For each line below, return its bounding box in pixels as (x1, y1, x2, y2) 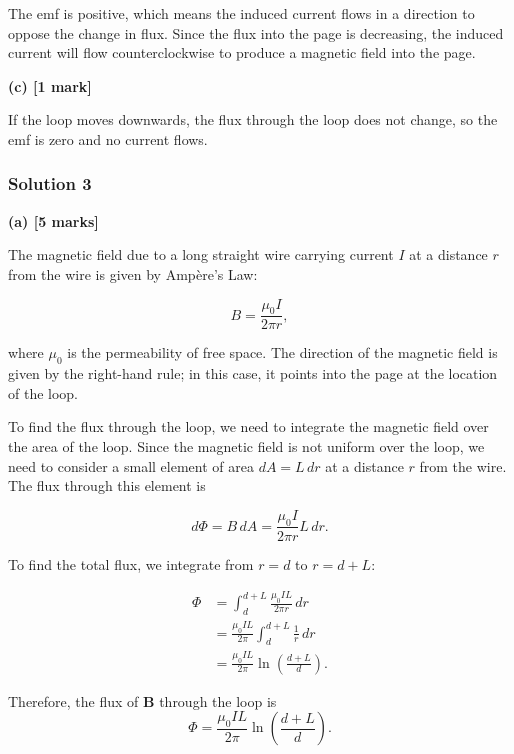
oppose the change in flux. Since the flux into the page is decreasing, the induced (8, 22, 504, 43)
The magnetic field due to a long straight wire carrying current (8, 244, 394, 265)
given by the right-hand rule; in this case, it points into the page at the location (8, 363, 498, 384)
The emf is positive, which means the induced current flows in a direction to (8, 3, 475, 23)
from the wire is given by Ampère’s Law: (8, 263, 258, 284)
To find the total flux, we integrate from (8, 553, 254, 574)
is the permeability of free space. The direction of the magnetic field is (67, 342, 498, 363)
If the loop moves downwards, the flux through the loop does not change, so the (8, 109, 498, 130)
